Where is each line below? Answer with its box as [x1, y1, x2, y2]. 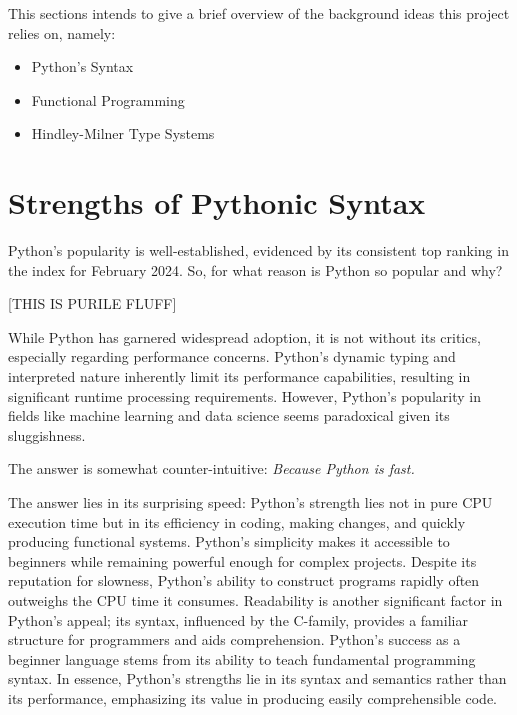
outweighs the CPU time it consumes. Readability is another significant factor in [8, 590, 503, 610]
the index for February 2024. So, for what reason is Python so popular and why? [8, 259, 503, 280]
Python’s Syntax [31, 56, 134, 77]
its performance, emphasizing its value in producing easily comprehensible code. [8, 687, 497, 708]
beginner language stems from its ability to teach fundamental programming [8, 648, 476, 669]
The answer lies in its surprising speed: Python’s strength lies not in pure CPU [8, 492, 493, 513]
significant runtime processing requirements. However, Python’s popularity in [8, 385, 481, 406]
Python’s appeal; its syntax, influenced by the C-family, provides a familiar [8, 609, 468, 630]
